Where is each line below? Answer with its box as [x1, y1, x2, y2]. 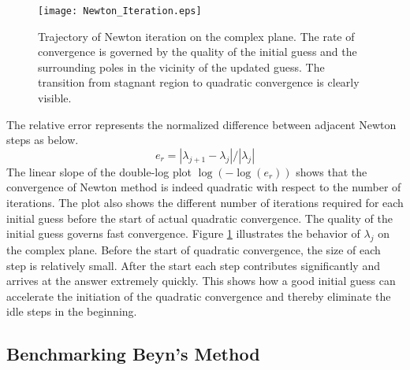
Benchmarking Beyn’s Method [6, 342, 260, 366]
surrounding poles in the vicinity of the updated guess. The [38, 58, 325, 75]
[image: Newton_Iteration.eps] [38, 6, 202, 17]
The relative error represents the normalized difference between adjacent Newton [6, 116, 397, 132]
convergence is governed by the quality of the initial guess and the [38, 43, 357, 60]
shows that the [296, 163, 367, 179]
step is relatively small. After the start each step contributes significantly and [6, 257, 380, 273]
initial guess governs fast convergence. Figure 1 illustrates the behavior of [6, 225, 360, 242]
